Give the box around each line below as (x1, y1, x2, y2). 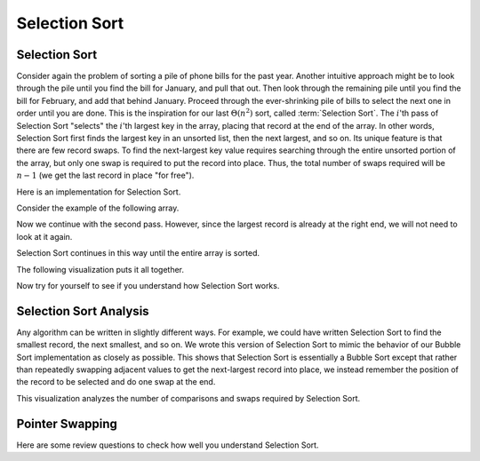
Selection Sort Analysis (16, 303, 150, 319)
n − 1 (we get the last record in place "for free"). (16, 170, 195, 181)
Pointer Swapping (16, 416, 117, 431)
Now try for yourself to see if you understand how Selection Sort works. (16, 280, 280, 290)
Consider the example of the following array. (16, 203, 180, 213)
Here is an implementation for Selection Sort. (16, 187, 181, 197)
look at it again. (16, 231, 73, 242)
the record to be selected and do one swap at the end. (16, 377, 216, 387)
